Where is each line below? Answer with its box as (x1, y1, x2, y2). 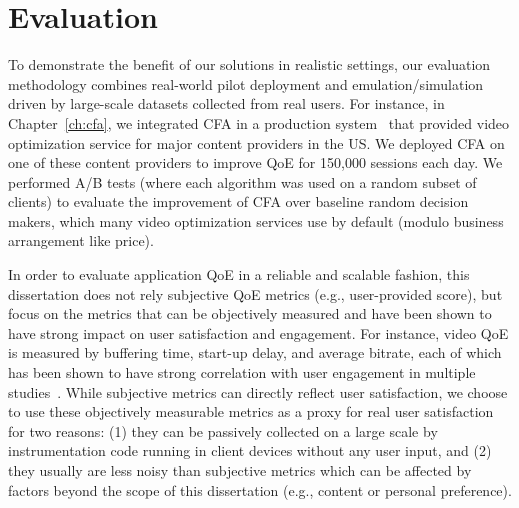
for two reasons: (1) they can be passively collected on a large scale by (8, 420, 438, 441)
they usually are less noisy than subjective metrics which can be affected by (8, 460, 472, 480)
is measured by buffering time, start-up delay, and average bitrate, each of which (8, 342, 502, 363)
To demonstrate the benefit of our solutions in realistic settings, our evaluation (8, 54, 491, 75)
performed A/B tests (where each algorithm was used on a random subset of (8, 171, 477, 192)
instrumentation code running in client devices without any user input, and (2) (8, 440, 492, 461)
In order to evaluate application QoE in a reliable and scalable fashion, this (8, 264, 470, 285)
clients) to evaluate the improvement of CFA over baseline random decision (8, 191, 469, 212)
